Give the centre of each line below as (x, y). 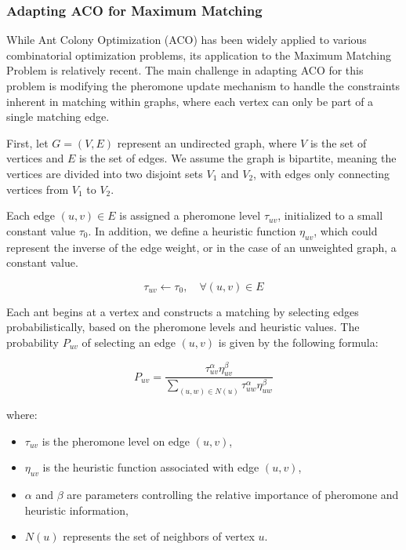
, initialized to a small (330, 215)
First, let (27, 142)
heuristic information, (76, 510)
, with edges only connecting (322, 173)
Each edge (31, 215)
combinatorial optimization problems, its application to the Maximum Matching (199, 55)
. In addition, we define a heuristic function (192, 230)
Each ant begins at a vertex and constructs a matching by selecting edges (183, 311)
